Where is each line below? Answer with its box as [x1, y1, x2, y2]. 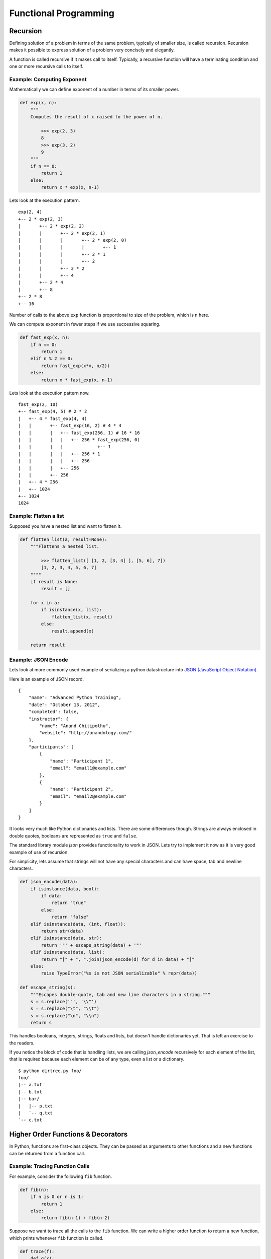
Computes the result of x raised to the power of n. [30, 114, 163, 120]
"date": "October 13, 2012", [28, 702, 100, 708]
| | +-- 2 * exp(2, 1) [18, 230, 106, 236]
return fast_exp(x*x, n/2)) [41, 363, 110, 369]
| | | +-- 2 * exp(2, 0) [18, 237, 127, 243]
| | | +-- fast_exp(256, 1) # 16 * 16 [18, 430, 140, 436]
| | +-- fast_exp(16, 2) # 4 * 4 [18, 423, 121, 429]
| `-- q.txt [18, 1110, 53, 1116]
